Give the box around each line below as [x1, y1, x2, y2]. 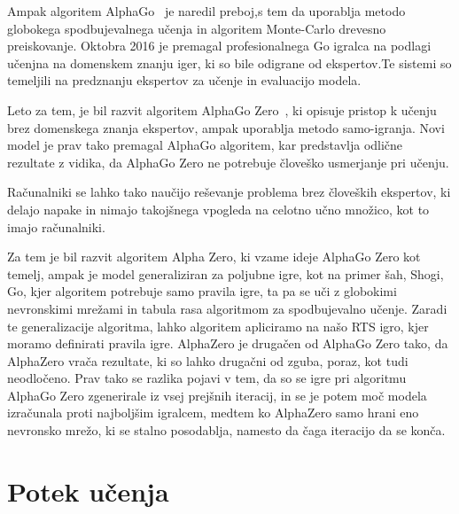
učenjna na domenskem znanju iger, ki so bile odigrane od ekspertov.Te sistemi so [7, 53, 452, 72]
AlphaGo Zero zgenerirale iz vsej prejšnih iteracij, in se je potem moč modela [7, 385, 427, 404]
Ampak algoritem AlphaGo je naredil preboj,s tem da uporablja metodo [7, 2, 406, 19]
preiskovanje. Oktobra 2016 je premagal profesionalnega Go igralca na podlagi [7, 36, 432, 55]
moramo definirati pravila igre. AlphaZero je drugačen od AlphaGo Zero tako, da [7, 334, 448, 353]
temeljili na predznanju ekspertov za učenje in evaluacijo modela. [7, 71, 362, 90]
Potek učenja [7, 472, 169, 509]
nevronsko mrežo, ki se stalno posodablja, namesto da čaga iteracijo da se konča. [7, 421, 446, 440]
